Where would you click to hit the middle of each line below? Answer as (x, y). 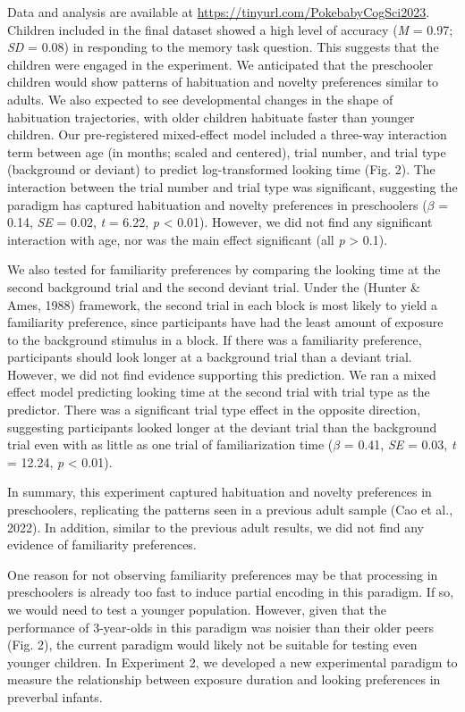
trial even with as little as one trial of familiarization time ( (170, 444)
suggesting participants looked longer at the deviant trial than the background (222, 427)
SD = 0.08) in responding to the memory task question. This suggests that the (223, 47)
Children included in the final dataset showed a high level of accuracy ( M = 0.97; (230, 29)
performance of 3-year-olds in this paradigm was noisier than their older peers (221, 627)
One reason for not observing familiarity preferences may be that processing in (223, 574)
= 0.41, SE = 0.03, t (400, 444)
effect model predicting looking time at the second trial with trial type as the (219, 392)
